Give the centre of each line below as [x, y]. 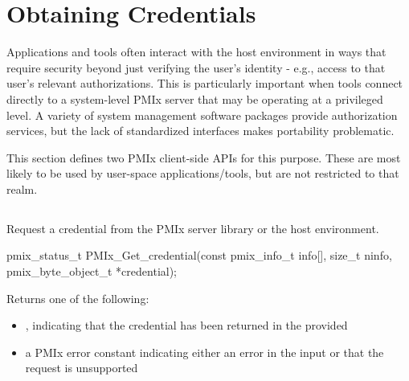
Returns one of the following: [78, 298]
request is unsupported [82, 368]
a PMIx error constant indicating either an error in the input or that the [204, 352]
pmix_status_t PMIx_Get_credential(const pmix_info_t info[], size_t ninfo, [199, 255]
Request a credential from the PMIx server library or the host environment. [193, 228]
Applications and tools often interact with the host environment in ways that [196, 52]
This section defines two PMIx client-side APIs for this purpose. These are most [204, 157]
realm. [22, 188]
